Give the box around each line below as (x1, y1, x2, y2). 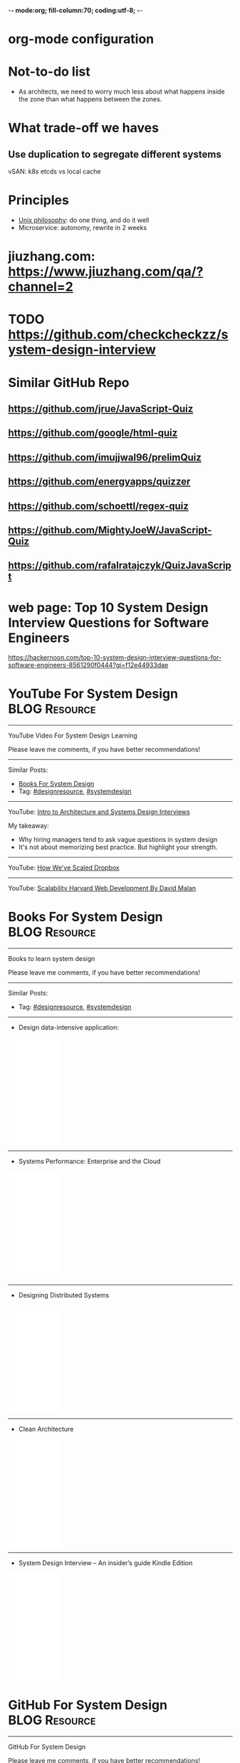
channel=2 (8, 278, 73, 295)
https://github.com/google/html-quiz (8, 427, 178, 439)
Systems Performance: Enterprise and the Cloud (18, 1157, 161, 1166)
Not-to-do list (8, 64, 91, 80)
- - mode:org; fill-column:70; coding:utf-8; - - (8, 6, 143, 14)
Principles (8, 192, 70, 209)
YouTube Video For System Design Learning (8, 731, 137, 740)
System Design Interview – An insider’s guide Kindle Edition (18, 1559, 193, 1567)
